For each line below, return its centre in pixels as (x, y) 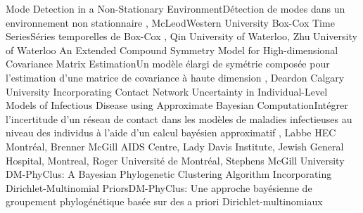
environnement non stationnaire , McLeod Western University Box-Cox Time (170, 22)
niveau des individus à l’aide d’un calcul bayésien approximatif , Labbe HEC (171, 133)
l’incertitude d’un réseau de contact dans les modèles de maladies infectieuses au (179, 118)
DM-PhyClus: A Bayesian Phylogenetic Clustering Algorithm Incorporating (169, 174)
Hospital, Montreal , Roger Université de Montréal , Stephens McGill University (175, 160)
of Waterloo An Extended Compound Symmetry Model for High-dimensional (172, 50)
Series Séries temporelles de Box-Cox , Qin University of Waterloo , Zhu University (181, 36)
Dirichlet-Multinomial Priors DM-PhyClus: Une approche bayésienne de (159, 187)
